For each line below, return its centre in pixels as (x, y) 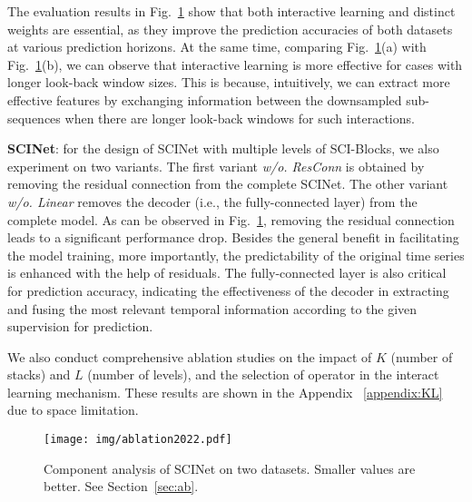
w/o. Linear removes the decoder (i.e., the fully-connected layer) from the (212, 201)
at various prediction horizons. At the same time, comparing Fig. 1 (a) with (217, 47)
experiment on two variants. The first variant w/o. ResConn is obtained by (216, 166)
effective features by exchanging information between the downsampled (205, 99)
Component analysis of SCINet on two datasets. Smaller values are (230, 468)
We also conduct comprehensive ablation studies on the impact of (190, 356)
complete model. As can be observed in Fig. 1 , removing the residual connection (231, 219)
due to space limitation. (73, 410)
